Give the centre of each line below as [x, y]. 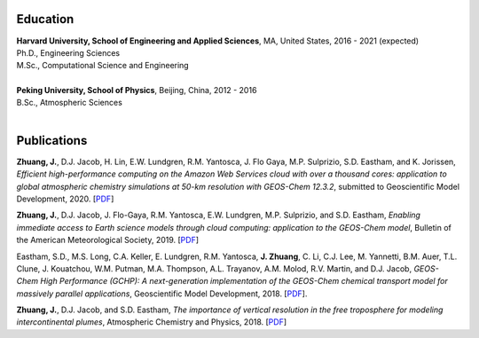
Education [45, 19]
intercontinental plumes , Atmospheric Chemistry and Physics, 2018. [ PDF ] [152, 322]
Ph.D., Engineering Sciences [68, 52]
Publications [52, 141]
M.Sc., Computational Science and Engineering [103, 66]
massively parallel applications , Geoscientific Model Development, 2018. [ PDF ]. [162, 294]
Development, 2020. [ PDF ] [65, 199]
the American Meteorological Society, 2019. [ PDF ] [108, 240]
